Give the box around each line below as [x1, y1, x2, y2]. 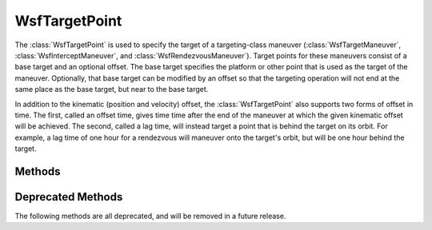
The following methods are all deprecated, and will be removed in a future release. [14, 211, 286, 220]
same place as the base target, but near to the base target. [14, 85, 209, 94]
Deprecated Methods [14, 190, 123, 204]
